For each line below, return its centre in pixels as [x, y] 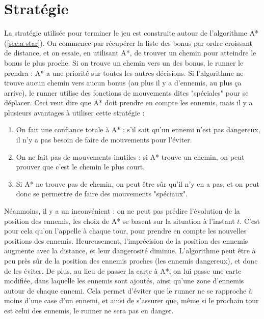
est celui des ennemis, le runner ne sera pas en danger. [89, 310]
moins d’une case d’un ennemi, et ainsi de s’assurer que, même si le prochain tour [131, 300]
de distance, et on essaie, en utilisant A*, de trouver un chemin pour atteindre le [130, 53]
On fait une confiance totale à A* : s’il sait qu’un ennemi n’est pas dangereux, [138, 129]
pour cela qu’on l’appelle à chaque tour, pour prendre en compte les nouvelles [125, 231]
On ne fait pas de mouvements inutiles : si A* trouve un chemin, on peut [130, 156]
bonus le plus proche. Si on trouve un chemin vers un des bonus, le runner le [124, 62]
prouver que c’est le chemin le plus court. [81, 167]
